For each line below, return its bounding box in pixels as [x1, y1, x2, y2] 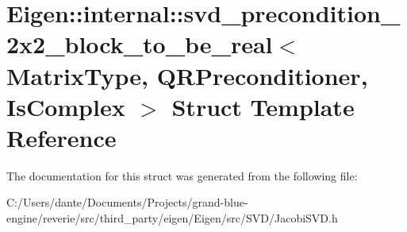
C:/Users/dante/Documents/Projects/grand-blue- [6, 194, 248, 211]
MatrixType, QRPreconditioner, [6, 59, 368, 91]
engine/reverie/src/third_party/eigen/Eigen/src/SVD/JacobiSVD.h [6, 210, 338, 226]
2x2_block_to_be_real [6, 28, 273, 60]
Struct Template [171, 90, 355, 122]
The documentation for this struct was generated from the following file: [6, 167, 358, 184]
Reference [6, 121, 117, 153]
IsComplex [6, 90, 125, 122]
